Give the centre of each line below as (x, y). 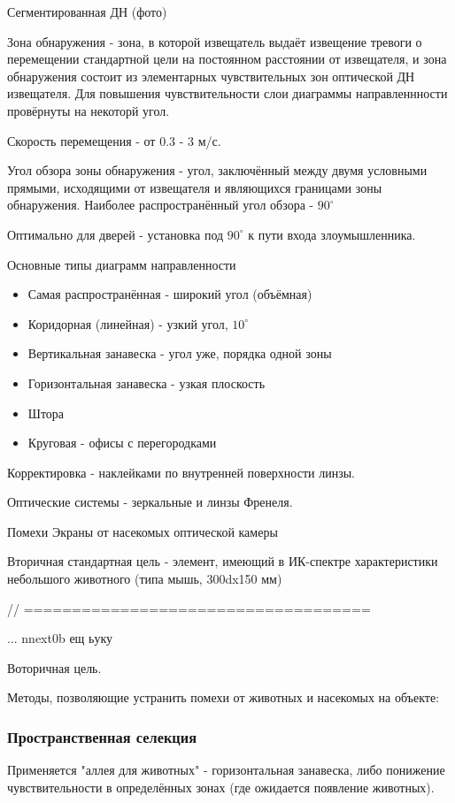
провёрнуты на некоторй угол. (89, 110)
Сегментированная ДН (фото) (87, 11)
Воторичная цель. (54, 667)
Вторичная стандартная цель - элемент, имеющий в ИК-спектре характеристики (223, 561)
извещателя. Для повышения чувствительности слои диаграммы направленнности (227, 93)
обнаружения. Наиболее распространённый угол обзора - (161, 205)
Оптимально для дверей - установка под (116, 234)
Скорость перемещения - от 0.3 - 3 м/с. (114, 140)
